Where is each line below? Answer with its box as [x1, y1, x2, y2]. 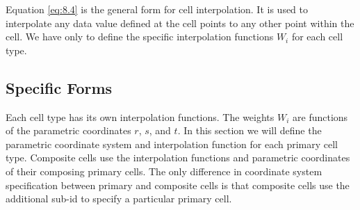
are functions [293, 109, 348, 124]
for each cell [291, 29, 343, 44]
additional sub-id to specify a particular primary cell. [6, 191, 232, 206]
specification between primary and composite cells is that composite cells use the [6, 177, 350, 192]
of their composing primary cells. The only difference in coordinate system [6, 163, 322, 178]
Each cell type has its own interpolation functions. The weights [6, 109, 275, 124]
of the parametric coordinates [6, 123, 131, 138]
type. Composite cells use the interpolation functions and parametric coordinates [6, 150, 350, 165]
